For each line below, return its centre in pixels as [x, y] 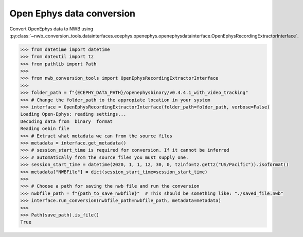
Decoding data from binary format [67, 121]
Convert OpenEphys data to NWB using [51, 29]
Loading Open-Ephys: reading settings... [73, 114]
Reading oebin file [45, 129]
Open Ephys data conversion [73, 13]
